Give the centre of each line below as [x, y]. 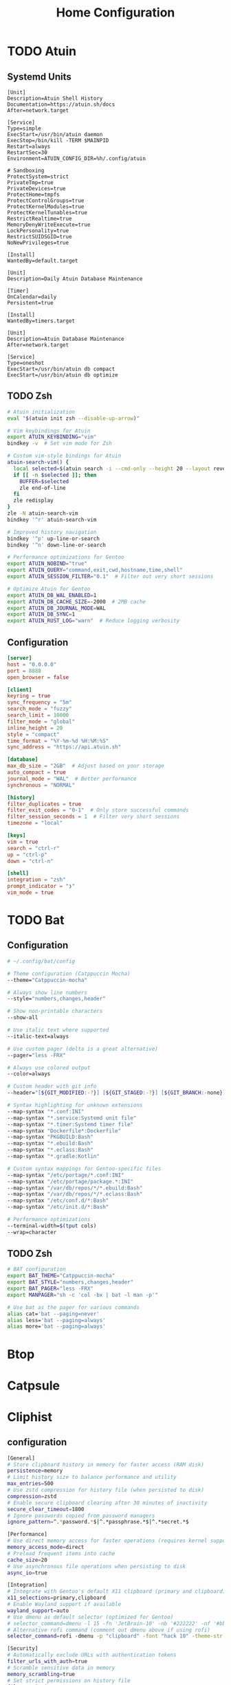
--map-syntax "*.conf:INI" [46, 1111]
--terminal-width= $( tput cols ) [52, 1226]
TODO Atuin [42, 51]
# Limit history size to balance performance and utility [92, 1477]
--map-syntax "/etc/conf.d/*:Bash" [58, 1201]
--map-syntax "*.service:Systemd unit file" [72, 1118]
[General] [21, 1458]
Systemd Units [39, 77]
